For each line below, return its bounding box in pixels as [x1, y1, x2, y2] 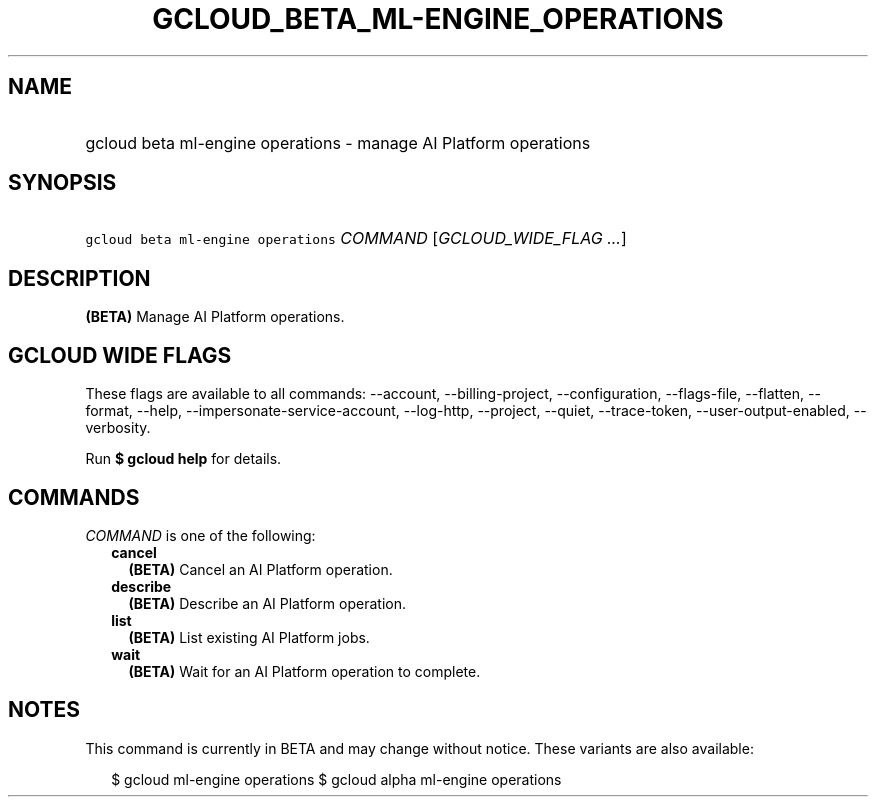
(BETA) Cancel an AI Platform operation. [128, 560, 393, 578]
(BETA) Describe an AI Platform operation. [128, 594, 406, 612]
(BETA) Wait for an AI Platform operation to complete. [128, 662, 481, 680]
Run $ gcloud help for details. [85, 450, 282, 468]
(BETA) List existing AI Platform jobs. [128, 628, 370, 646]
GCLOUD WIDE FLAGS [8, 342, 232, 368]
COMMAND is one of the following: [85, 526, 316, 544]
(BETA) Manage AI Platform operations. [85, 308, 345, 326]
